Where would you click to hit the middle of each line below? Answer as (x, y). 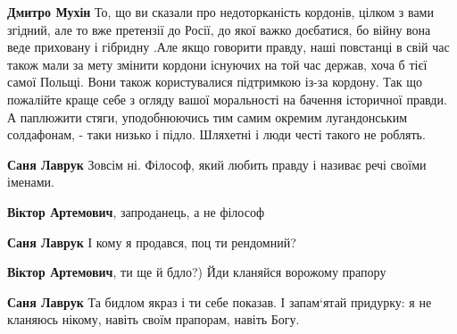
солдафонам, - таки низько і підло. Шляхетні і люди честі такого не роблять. (216, 134)
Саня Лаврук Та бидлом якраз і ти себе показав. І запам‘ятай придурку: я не (220, 301)
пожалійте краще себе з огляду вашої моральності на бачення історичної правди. (227, 99)
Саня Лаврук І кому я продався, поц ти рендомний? (152, 242)
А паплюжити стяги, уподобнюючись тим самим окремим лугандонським (207, 117)
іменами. (31, 182)
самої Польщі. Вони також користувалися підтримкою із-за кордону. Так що (215, 82)
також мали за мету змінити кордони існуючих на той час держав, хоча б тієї (217, 64)
